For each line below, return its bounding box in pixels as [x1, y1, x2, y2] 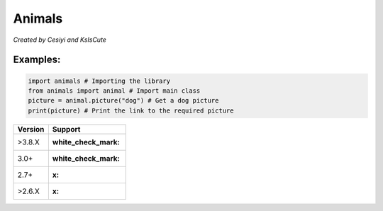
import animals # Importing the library [28, 76, 170, 85]
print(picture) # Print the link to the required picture [28, 106, 234, 115]
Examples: [13, 54, 61, 66]
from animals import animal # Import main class [28, 86, 201, 95]
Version [17, 124, 45, 134]
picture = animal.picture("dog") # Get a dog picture [28, 96, 219, 105]
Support [52, 124, 81, 134]
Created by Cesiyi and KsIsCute [13, 35, 106, 44]
